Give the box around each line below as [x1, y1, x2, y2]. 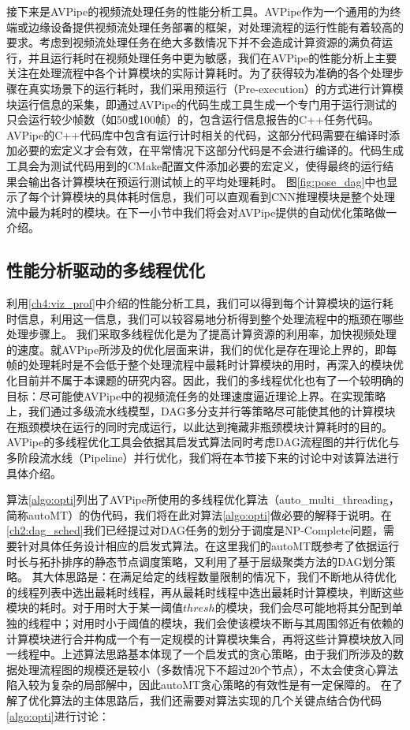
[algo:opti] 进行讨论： [6, 707, 110, 724]
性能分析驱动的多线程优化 [6, 258, 205, 282]
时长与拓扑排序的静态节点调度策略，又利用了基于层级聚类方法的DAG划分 [6, 553, 385, 569]
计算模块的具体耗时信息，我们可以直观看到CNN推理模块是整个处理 [50, 188, 396, 205]
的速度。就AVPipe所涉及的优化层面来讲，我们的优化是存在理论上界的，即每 [6, 341, 397, 357]
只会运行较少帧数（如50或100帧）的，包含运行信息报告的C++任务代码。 [6, 111, 379, 128]
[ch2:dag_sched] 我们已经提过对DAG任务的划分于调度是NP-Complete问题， [6, 522, 384, 538]
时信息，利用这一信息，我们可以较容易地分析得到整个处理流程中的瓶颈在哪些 [6, 310, 404, 326]
